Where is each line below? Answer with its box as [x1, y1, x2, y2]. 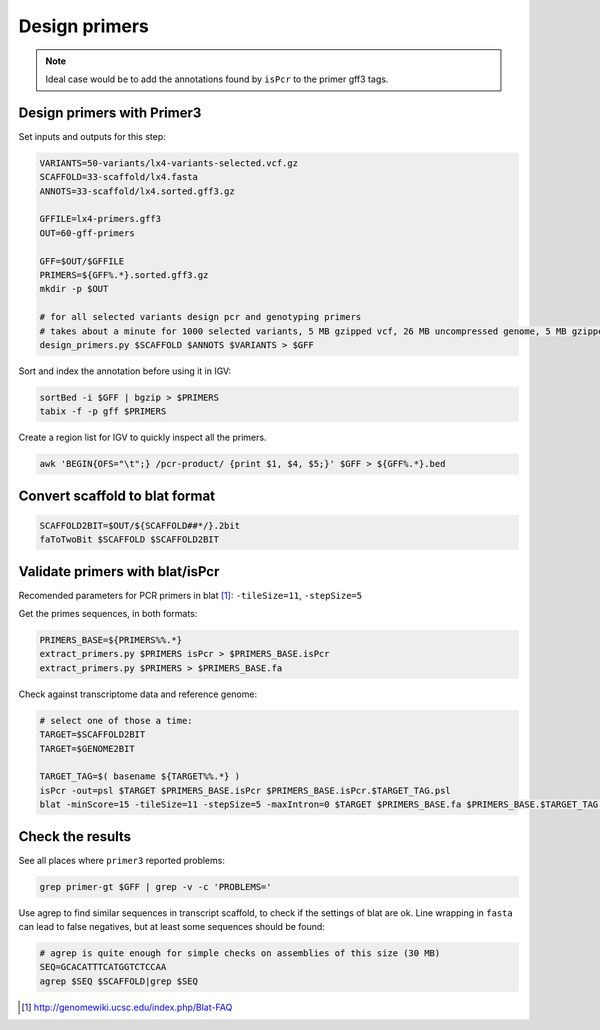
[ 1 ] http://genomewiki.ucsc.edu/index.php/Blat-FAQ [21, 1001, 233, 1013]
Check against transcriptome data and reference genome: [18, 688, 258, 700]
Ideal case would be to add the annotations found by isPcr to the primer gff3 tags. [45, 73, 389, 85]
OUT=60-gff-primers [39, 227, 135, 239]
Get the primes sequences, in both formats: [18, 608, 198, 620]
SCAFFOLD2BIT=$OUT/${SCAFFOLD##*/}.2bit [39, 520, 240, 531]
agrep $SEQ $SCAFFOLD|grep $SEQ [39, 975, 199, 987]
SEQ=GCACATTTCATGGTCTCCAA [39, 961, 167, 973]
